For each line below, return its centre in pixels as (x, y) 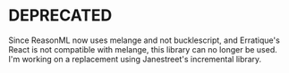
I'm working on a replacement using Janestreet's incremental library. (135, 59)
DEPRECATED (60, 16)
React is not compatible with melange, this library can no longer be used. (143, 49)
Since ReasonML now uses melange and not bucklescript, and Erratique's (144, 40)
